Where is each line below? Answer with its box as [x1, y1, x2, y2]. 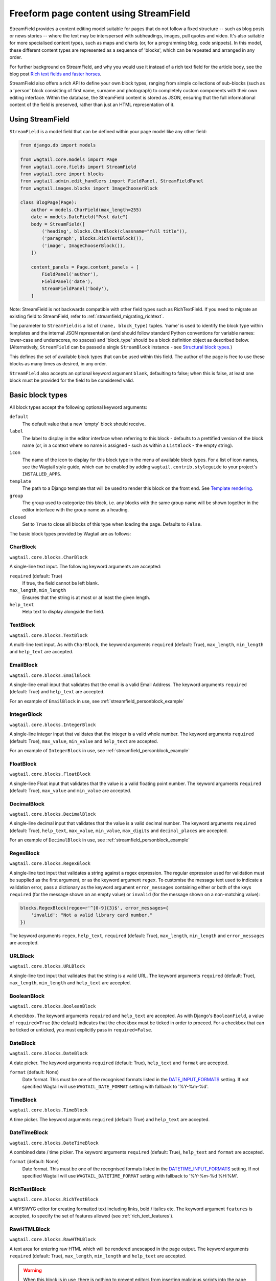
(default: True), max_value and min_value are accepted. [9, 787, 131, 794]
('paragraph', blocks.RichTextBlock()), [41, 236, 145, 241]
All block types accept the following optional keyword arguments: [9, 404, 148, 410]
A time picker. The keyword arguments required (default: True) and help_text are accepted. [9, 1116, 210, 1122]
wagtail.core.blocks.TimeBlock [9, 1107, 88, 1113]
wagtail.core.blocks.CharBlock [9, 554, 88, 560]
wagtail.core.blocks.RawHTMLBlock [9, 1236, 96, 1243]
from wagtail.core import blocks [20, 171, 104, 177]
